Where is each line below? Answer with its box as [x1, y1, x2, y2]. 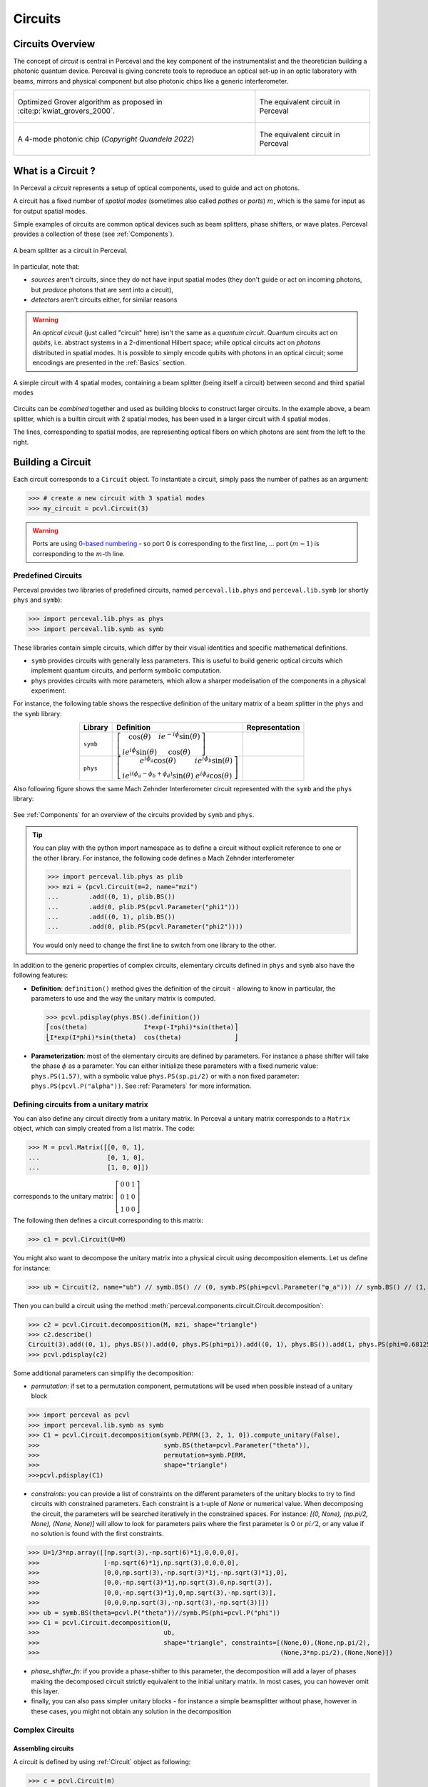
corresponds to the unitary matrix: [13, 1192, 114, 1201]
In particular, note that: [13, 262, 80, 271]
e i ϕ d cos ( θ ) [195, 770, 233, 781]
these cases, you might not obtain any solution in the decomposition [31, 1707, 232, 1716]
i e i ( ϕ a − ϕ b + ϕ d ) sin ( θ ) [122, 770, 194, 781]
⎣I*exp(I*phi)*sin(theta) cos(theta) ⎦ [46, 1033, 238, 1041]
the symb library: [13, 709, 62, 718]
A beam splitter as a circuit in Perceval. [13, 246, 128, 254]
